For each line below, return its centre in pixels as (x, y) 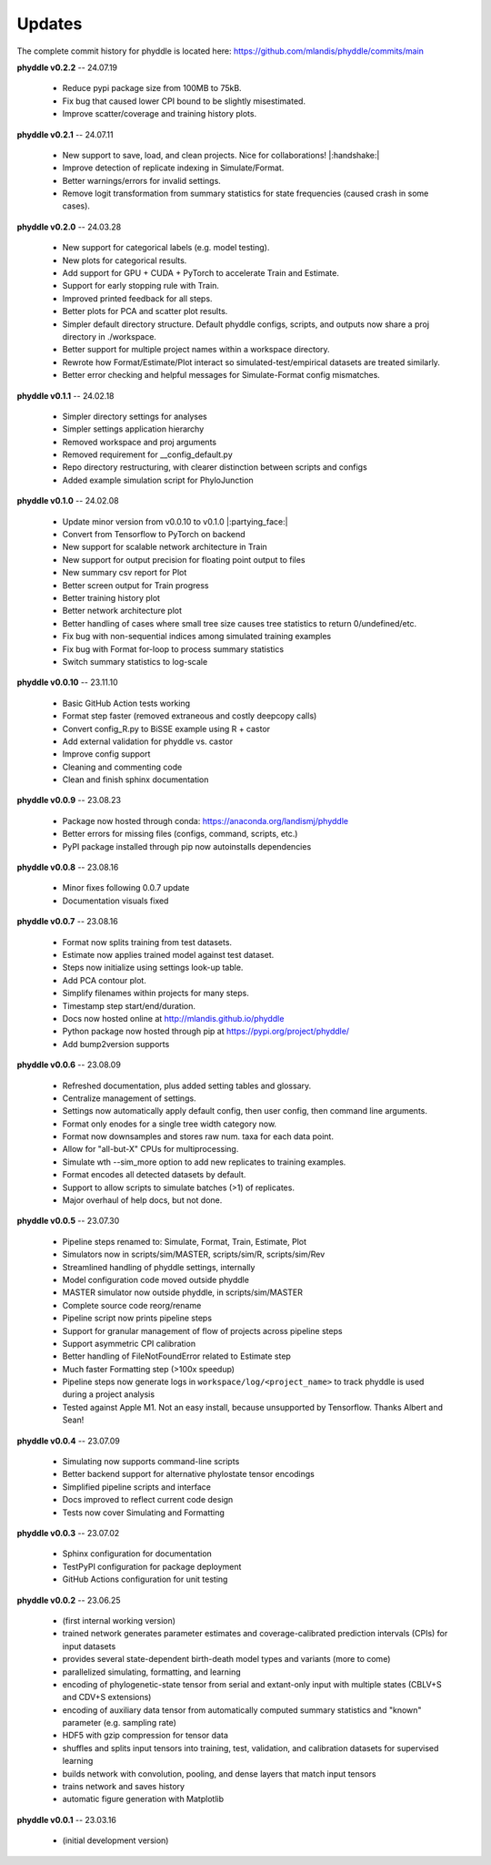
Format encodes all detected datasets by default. (154, 1175)
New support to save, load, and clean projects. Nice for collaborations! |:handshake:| (221, 155)
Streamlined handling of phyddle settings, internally (159, 1267)
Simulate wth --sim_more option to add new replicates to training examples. (204, 1162)
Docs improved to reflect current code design (148, 1500)
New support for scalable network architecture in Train (165, 547)
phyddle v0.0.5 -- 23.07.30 (68, 1221)
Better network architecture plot (122, 611)
